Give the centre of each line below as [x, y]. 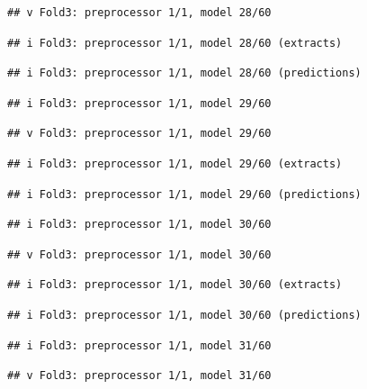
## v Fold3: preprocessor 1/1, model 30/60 [139, 254]
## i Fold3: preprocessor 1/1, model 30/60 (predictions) [184, 315]
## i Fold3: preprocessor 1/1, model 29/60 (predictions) [184, 194]
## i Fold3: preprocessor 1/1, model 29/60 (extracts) [175, 163]
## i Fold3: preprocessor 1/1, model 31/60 [139, 345]
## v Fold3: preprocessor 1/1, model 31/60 [139, 376]
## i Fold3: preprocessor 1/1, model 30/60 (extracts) [175, 285]
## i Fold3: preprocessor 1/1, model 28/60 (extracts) [175, 43]
